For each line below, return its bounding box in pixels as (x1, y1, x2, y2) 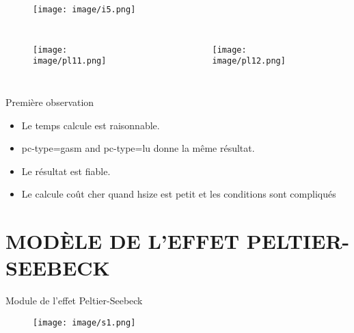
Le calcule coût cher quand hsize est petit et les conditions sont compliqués (21, 187, 336, 201)
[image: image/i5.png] (33, 5, 136, 14)
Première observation (5, 94, 94, 109)
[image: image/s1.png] (33, 317, 136, 328)
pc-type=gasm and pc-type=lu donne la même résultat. (21, 141, 255, 155)
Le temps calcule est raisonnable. (21, 118, 160, 132)
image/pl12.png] (212, 56, 286, 66)
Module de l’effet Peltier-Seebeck (5, 293, 143, 308)
